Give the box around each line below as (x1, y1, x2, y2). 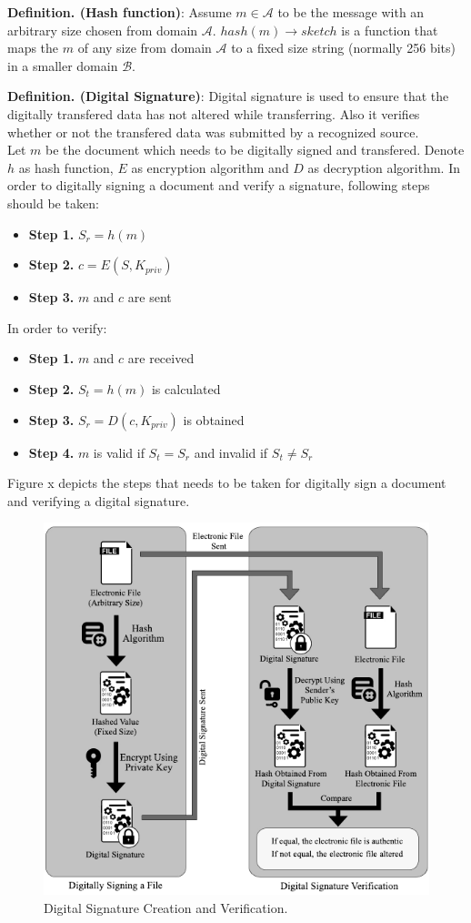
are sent (127, 288, 172, 307)
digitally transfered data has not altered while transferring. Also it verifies (7, 104, 420, 123)
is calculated (151, 379, 221, 398)
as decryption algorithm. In (307, 157, 460, 177)
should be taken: (7, 193, 99, 212)
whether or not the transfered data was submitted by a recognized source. (7, 122, 419, 141)
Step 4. (28, 442, 75, 461)
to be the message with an (277, 3, 425, 21)
